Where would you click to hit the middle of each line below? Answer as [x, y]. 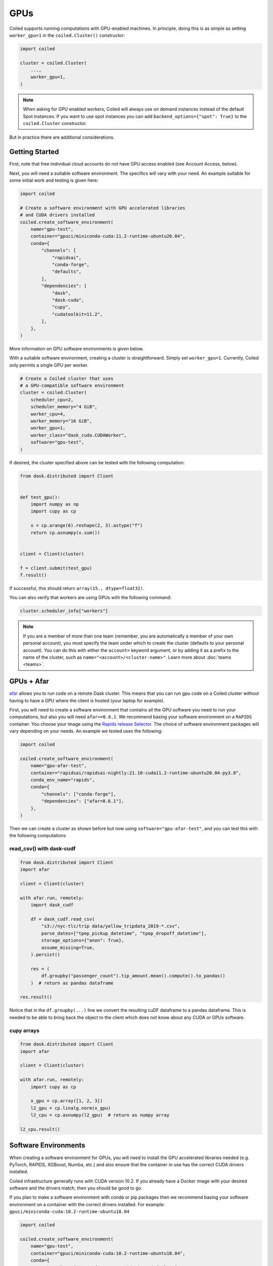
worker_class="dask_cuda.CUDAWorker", [79, 435]
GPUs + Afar [29, 681]
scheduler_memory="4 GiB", [64, 407]
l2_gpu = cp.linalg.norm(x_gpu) [71, 1108]
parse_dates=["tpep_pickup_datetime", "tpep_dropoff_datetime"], [124, 933]
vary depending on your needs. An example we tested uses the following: [86, 731]
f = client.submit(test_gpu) [56, 568]
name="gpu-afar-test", [59, 766]
